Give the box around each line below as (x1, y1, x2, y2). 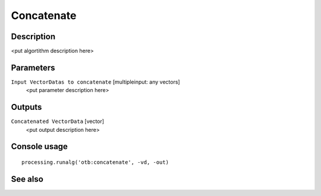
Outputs (11, 102, 42, 112)
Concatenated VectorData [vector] (11, 118, 104, 125)
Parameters (11, 62, 55, 72)
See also (11, 174, 44, 184)
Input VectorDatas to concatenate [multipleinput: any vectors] (11, 78, 181, 86)
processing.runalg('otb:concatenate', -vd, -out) (21, 159, 169, 166)
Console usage (11, 141, 68, 151)
